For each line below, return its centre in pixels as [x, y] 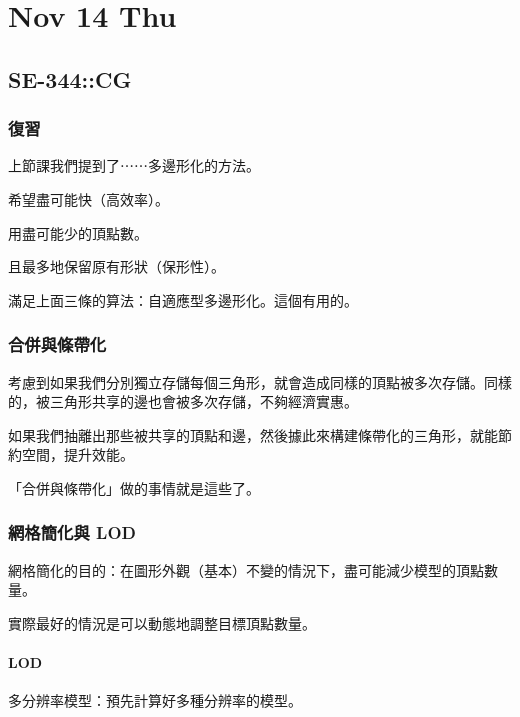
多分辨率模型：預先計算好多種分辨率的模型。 [155, 700]
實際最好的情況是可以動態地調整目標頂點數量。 [162, 622]
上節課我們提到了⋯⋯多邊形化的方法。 [134, 165]
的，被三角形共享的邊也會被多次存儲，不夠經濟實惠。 [183, 401]
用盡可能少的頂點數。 [78, 232]
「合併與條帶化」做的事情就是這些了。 [134, 487]
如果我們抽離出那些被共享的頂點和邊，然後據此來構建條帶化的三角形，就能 [253, 434]
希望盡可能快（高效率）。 [88, 198]
